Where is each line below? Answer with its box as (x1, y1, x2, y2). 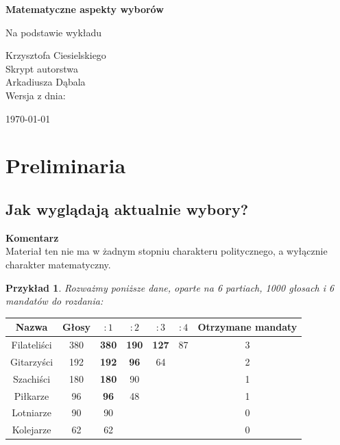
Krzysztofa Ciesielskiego (5, 48, 106, 62)
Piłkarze (14, 388, 49, 403)
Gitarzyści (10, 354, 53, 368)
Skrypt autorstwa (5, 61, 78, 75)
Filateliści (11, 338, 52, 352)
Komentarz (5, 230, 59, 244)
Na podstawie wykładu (5, 25, 102, 39)
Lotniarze (12, 405, 51, 420)
